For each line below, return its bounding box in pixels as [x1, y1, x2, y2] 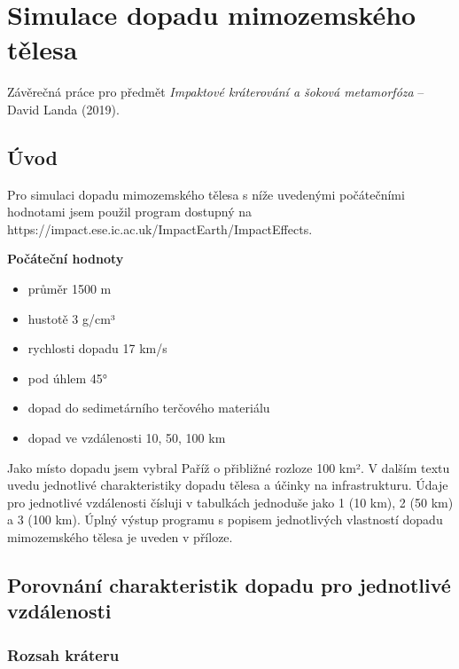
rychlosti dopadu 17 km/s [27, 339, 167, 358]
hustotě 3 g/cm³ [27, 309, 115, 327]
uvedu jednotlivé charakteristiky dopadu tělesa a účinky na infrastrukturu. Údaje [7, 476, 448, 494]
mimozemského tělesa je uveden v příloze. [7, 528, 233, 547]
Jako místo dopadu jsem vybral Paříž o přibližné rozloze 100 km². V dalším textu [7, 458, 450, 476]
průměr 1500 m [27, 279, 112, 298]
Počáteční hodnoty [7, 249, 124, 268]
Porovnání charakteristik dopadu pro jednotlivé [7, 571, 451, 598]
